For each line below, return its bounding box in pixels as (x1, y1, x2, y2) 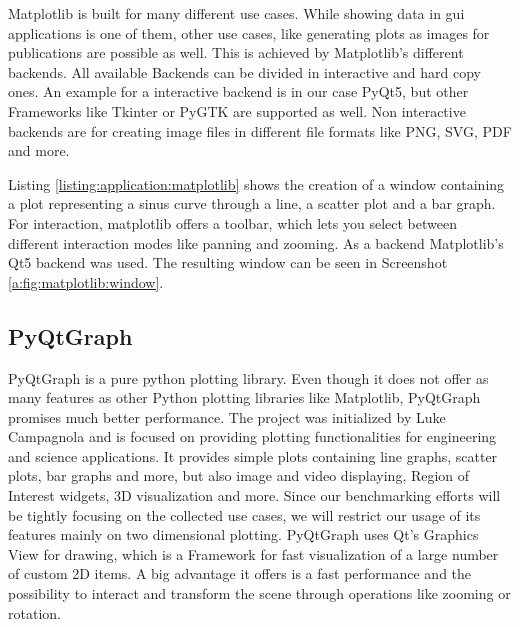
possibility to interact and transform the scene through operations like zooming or (8, 583, 511, 604)
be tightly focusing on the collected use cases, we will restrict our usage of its (8, 504, 481, 525)
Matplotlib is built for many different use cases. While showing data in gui (8, 3, 465, 23)
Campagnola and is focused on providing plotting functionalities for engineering (8, 426, 497, 447)
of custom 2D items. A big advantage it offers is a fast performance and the (8, 563, 472, 584)
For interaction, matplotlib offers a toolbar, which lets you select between (8, 212, 457, 233)
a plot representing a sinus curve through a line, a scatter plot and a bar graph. (8, 193, 496, 214)
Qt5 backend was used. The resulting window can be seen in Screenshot (8, 252, 448, 273)
